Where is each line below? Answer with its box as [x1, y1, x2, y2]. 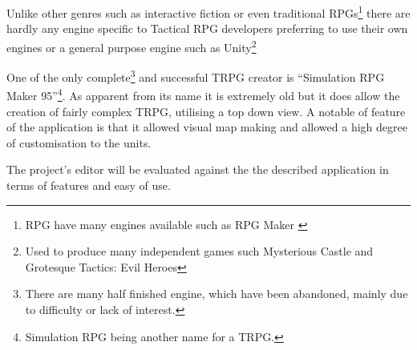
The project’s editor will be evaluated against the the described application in [6, 161, 389, 178]
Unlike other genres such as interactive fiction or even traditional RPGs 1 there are [6, 2, 411, 21]
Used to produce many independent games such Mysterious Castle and [25, 243, 374, 259]
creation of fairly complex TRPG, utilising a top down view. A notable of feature [6, 103, 406, 119]
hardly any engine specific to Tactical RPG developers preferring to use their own [6, 20, 408, 37]
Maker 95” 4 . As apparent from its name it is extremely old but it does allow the [6, 85, 400, 103]
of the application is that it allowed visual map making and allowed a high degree [6, 119, 407, 135]
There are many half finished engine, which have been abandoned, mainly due [25, 285, 408, 302]
